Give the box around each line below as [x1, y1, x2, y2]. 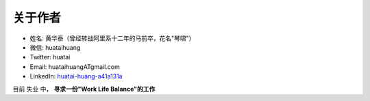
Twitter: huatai [29, 53, 71, 61]
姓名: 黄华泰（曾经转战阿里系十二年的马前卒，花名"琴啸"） [29, 34, 195, 42]
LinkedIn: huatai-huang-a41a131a [29, 72, 123, 81]
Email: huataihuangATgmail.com [29, 62, 120, 71]
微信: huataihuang [29, 43, 81, 51]
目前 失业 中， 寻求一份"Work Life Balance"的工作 [12, 85, 156, 93]
